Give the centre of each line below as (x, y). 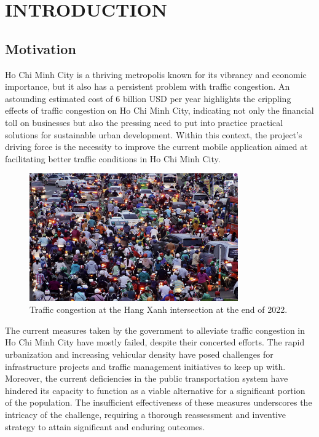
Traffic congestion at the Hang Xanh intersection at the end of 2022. (159, 309)
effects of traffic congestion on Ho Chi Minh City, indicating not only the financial (159, 110)
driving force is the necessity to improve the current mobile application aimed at (156, 147)
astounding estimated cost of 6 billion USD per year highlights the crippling (148, 98)
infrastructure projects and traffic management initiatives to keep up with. (145, 366)
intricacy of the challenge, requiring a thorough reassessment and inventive (146, 415)
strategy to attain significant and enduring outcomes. (105, 426)
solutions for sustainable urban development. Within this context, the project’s (154, 134)
